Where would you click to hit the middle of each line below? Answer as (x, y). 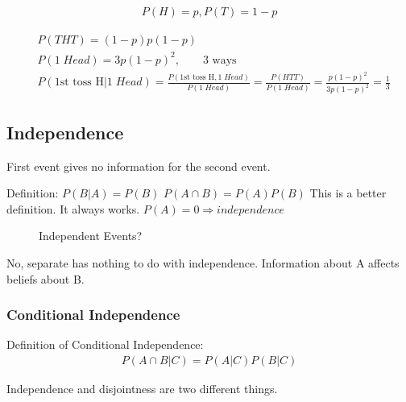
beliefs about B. (46, 278)
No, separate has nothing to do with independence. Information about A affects (203, 262)
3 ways (220, 60)
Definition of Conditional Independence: (105, 344)
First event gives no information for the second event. (139, 166)
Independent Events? (91, 236)
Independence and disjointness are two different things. (142, 388)
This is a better (348, 193)
